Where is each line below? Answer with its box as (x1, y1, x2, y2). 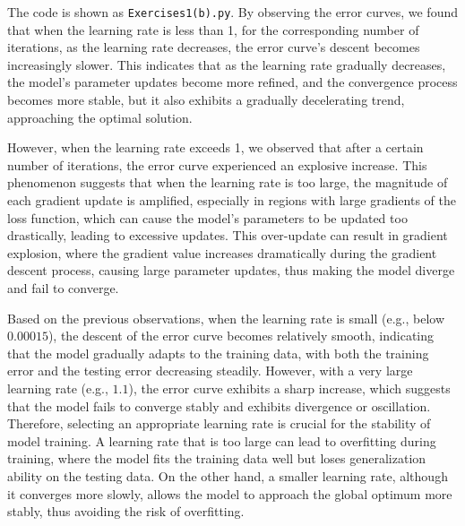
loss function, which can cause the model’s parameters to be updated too (7, 208, 408, 227)
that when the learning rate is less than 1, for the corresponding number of (7, 20, 419, 39)
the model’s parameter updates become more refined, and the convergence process (7, 73, 458, 91)
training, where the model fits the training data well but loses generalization (7, 449, 426, 468)
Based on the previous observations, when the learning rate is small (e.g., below (7, 308, 445, 327)
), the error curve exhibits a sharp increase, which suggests (128, 378, 451, 397)
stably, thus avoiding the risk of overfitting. (7, 502, 245, 521)
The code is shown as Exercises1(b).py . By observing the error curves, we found (7, 3, 459, 21)
